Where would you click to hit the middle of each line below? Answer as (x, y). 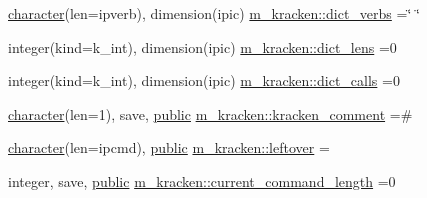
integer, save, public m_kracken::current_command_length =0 (202, 180)
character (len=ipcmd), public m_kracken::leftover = (169, 147)
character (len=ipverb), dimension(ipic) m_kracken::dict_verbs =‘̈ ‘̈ (214, 13)
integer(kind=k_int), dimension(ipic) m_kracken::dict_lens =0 (202, 46)
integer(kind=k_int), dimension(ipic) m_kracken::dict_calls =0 (204, 80)
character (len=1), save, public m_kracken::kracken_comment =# (210, 113)
